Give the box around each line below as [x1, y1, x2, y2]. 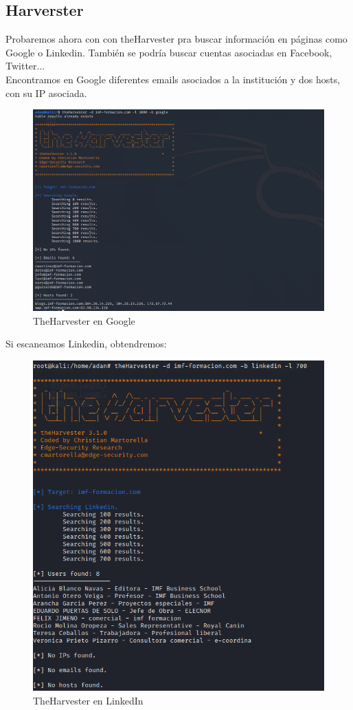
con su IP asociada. [5, 85, 87, 100]
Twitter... [5, 58, 45, 73]
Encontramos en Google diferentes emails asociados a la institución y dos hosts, [5, 72, 341, 86]
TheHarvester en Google [33, 313, 135, 327]
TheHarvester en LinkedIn [33, 693, 144, 707]
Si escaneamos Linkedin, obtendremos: [5, 336, 167, 351]
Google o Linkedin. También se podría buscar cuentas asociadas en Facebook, [5, 45, 332, 59]
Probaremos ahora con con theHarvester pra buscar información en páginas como [5, 32, 348, 46]
